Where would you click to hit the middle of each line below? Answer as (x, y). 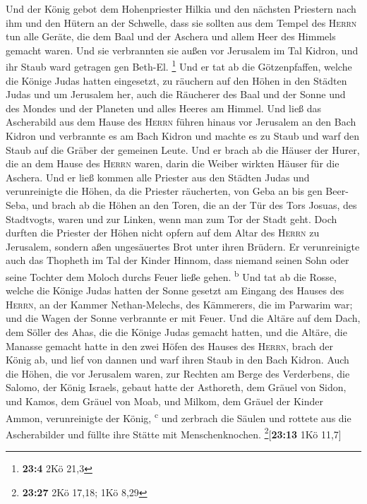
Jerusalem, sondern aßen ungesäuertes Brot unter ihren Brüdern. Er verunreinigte (183, 246)
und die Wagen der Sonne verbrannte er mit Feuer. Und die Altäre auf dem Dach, (183, 318)
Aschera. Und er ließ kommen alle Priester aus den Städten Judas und (158, 177)
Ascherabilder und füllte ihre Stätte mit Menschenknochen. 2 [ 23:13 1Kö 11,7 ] (174, 433)
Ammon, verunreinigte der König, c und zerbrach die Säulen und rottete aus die (179, 416)
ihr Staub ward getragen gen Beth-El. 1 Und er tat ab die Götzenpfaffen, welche (179, 66)
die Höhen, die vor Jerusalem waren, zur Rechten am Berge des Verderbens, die (178, 373)
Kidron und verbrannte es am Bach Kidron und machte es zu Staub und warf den (183, 136)
